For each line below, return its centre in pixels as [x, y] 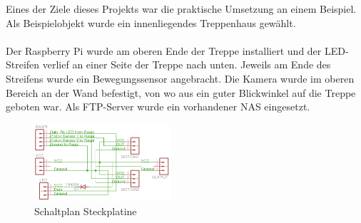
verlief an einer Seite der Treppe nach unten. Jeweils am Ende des [187, 64]
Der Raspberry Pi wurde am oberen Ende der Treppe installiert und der [164, 50]
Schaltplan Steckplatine [86, 211]
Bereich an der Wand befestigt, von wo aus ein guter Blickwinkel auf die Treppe [181, 92]
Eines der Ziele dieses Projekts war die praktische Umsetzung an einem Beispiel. [181, 9]
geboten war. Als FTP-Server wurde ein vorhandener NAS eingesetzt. [158, 107]
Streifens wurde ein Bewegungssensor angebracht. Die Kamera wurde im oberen [180, 78]
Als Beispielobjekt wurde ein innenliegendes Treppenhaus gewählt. [151, 22]
